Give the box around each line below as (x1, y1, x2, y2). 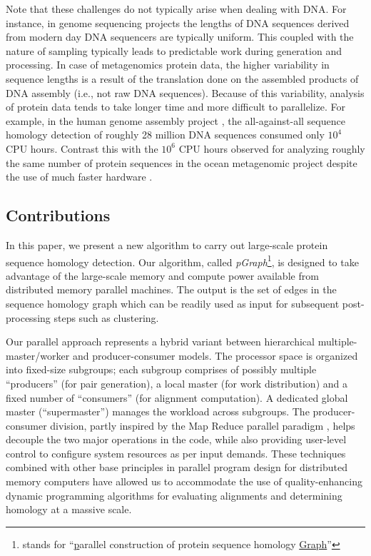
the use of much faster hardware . (6, 169, 153, 184)
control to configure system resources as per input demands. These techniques (6, 445, 346, 460)
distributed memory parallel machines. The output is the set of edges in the (6, 282, 337, 297)
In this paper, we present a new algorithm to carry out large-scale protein (6, 237, 328, 252)
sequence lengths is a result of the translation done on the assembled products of (6, 71, 359, 86)
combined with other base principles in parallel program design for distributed (6, 460, 347, 475)
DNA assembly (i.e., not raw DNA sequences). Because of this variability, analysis (6, 85, 365, 100)
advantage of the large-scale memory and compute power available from (6, 268, 319, 283)
